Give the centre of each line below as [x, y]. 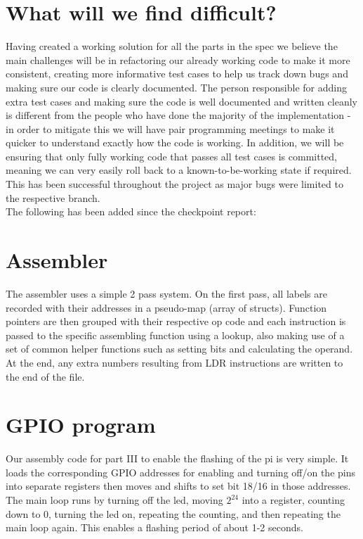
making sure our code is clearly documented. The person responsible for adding [176, 87]
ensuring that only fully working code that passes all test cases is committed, [171, 156]
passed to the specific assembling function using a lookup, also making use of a [175, 335]
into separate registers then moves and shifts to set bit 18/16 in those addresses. [178, 486]
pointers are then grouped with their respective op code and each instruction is [176, 321]
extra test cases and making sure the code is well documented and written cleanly [181, 101]
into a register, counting [293, 500]
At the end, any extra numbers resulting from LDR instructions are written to [174, 362]
